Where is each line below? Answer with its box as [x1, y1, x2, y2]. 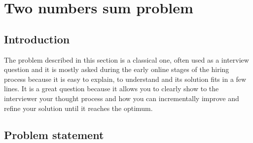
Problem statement [4, 127, 104, 142]
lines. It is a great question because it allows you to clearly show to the [4, 83, 219, 94]
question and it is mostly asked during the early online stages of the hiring [4, 64, 229, 74]
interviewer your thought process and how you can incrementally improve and [4, 93, 239, 103]
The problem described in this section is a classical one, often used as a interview [4, 54, 249, 65]
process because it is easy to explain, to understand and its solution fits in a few [4, 73, 247, 84]
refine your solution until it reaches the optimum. [4, 103, 153, 113]
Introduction [4, 31, 70, 46]
